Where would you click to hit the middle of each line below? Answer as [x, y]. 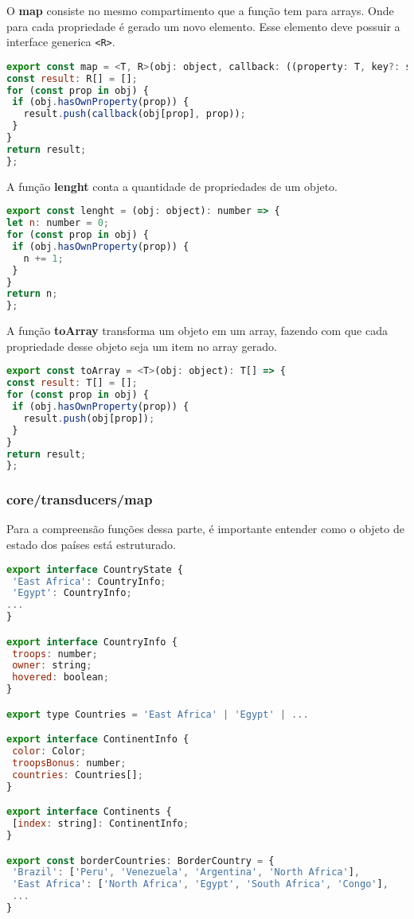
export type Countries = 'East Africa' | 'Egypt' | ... [158, 714]
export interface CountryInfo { [92, 642]
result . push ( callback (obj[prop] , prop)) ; [135, 114]
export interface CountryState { [95, 569]
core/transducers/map [80, 499]
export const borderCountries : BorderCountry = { [141, 861]
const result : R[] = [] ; [72, 78]
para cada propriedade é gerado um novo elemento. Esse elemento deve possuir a [203, 26]
